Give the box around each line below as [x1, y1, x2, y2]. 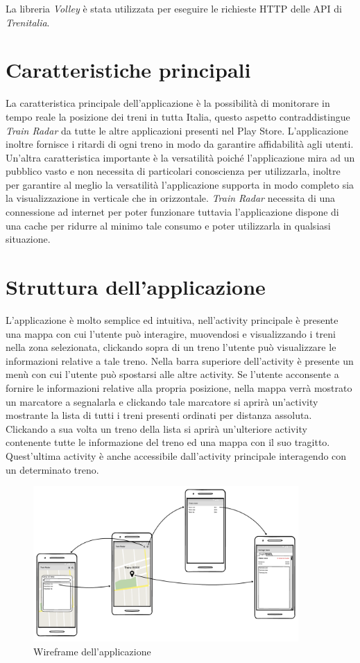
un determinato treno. [6, 462, 99, 476]
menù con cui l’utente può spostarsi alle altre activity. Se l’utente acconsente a [6, 367, 339, 381]
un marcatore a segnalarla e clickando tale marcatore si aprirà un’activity [6, 394, 318, 408]
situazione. [6, 232, 51, 246]
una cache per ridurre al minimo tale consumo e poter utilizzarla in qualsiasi [6, 218, 331, 232]
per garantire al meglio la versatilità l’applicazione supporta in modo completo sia [6, 177, 354, 191]
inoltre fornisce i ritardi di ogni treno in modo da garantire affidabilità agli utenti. [6, 137, 354, 151]
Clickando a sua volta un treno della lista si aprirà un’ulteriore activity [6, 421, 307, 436]
